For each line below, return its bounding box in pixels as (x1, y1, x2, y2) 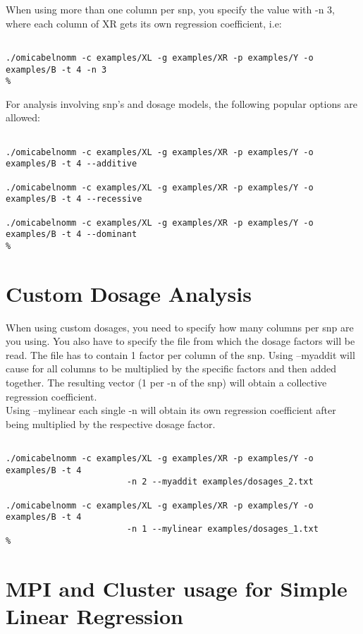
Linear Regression (6, 601, 184, 630)
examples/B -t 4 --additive (6, 159, 137, 169)
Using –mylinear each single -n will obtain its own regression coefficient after (6, 403, 336, 417)
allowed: (6, 110, 40, 125)
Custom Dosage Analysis (6, 279, 252, 307)
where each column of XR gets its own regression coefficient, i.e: (6, 16, 282, 30)
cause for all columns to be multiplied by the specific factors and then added (6, 361, 336, 376)
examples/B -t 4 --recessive (6, 194, 142, 205)
